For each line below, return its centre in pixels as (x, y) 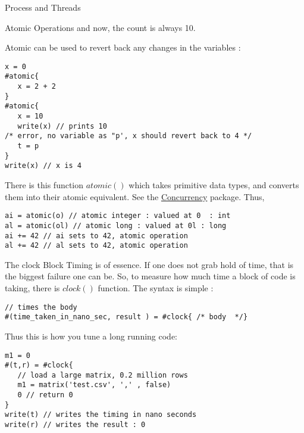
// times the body (41, 307)
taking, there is (32, 288)
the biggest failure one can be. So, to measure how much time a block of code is (150, 276)
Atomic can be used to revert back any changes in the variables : (123, 47)
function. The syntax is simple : (156, 288)
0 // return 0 (45, 395)
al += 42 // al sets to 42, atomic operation (96, 246)
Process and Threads (43, 7)
